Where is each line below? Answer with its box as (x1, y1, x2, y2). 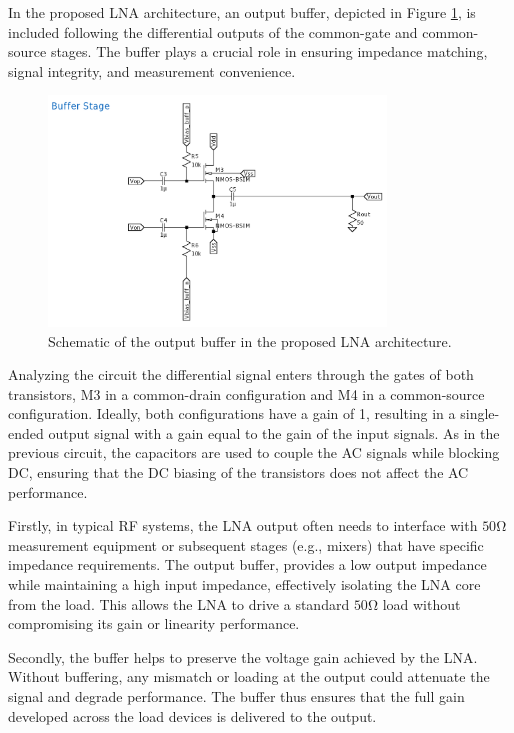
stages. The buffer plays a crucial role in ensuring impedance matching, (50, 41, 488, 62)
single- (460, 403, 500, 424)
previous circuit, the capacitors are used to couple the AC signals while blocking (8, 442, 500, 463)
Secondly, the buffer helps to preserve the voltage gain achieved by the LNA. (8, 646, 478, 667)
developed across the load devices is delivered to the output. (8, 705, 377, 726)
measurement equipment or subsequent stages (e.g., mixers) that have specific (8, 534, 484, 555)
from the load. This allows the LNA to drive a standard (8, 593, 350, 614)
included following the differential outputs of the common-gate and (8, 21, 418, 42)
